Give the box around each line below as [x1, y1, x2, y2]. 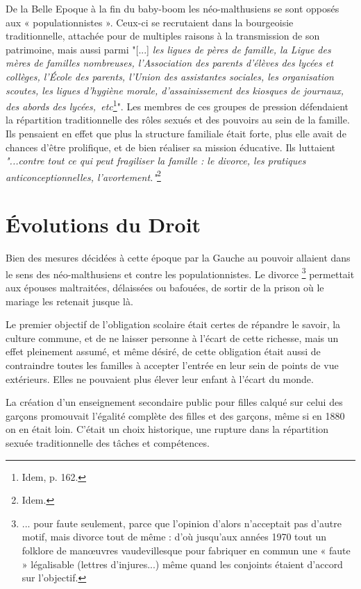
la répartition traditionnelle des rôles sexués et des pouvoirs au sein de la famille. [6, 112, 350, 127]
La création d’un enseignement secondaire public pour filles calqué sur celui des [6, 395, 343, 409]
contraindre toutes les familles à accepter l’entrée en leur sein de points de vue [6, 357, 339, 372]
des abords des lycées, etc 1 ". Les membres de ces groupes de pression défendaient [6, 97, 349, 113]
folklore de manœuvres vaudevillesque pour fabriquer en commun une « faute [22, 543, 351, 557]
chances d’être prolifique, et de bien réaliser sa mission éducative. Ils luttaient [6, 139, 336, 154]
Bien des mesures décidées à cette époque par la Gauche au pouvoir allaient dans [6, 250, 351, 265]
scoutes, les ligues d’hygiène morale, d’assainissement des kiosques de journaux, [6, 83, 344, 97]
